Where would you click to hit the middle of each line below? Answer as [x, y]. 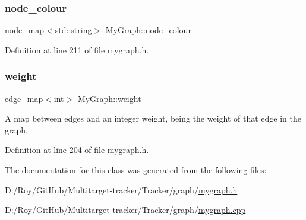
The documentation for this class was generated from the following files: [136, 170]
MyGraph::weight [109, 98]
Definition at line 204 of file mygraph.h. [77, 150]
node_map [25, 30]
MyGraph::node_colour [148, 30]
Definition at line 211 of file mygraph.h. [77, 50]
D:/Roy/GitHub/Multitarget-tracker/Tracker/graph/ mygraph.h [121, 189]
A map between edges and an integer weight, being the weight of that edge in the [153, 118]
